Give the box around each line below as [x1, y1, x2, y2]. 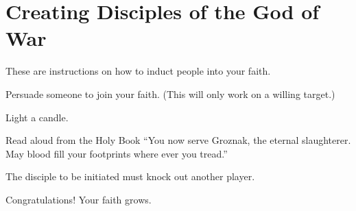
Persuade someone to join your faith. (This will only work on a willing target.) [5, 86, 335, 101]
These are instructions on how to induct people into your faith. [5, 64, 271, 78]
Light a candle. [5, 110, 69, 124]
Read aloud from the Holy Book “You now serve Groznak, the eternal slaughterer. [5, 133, 351, 147]
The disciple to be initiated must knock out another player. [5, 169, 255, 184]
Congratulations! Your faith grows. [5, 192, 152, 206]
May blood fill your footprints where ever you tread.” [5, 146, 228, 160]
